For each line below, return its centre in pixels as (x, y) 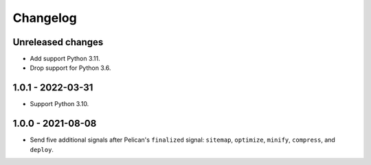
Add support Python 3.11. (65, 59)
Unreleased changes (58, 42)
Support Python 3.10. (59, 104)
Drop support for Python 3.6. (70, 68)
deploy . (42, 149)
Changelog (45, 18)
